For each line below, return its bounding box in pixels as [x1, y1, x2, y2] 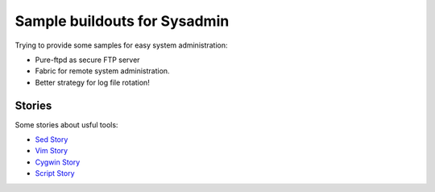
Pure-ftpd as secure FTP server [35, 55, 140, 65]
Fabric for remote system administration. [35, 66, 170, 76]
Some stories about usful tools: [14, 119, 118, 129]
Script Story [35, 169, 76, 178]
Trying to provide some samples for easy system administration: [14, 40, 229, 50]
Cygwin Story [35, 157, 81, 167]
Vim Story [35, 146, 68, 156]
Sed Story [35, 135, 68, 144]
